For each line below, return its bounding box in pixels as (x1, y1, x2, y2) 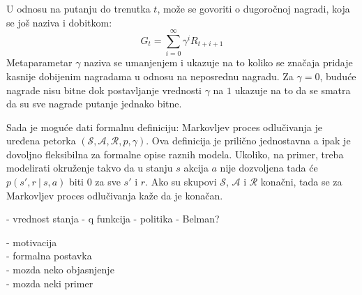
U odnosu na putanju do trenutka (6, 1, 151, 15)
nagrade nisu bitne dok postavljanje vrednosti (6, 82, 202, 97)
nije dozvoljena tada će (220, 160, 318, 175)
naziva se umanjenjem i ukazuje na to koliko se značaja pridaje (84, 55, 353, 70)
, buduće (319, 68, 356, 83)
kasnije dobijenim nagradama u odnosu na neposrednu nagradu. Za (6, 68, 294, 83)
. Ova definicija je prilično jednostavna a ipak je (146, 133, 351, 148)
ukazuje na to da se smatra (234, 82, 351, 97)
